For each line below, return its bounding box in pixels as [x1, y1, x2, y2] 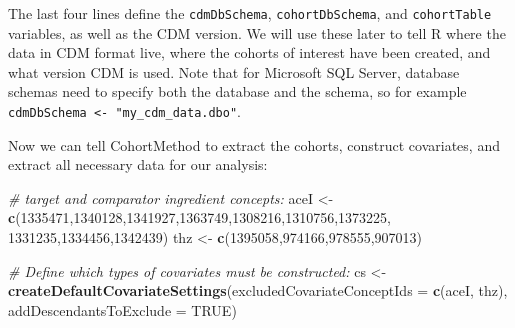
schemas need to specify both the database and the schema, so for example [8, 81, 467, 102]
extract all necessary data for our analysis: [8, 154, 268, 175]
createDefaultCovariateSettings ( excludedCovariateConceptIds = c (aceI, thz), [8, 280, 508, 301]
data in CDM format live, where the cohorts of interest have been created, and [8, 42, 491, 63]
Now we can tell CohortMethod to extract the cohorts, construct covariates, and [8, 134, 500, 155]
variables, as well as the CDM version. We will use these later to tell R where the [8, 22, 506, 43]
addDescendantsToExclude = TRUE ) [8, 299, 237, 320]
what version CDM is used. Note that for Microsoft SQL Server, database [8, 61, 460, 82]
